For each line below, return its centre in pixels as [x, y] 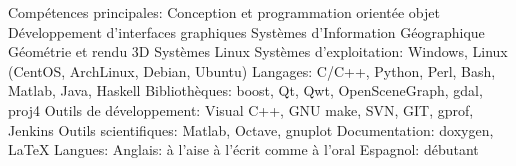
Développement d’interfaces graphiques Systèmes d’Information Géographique [246, 31]
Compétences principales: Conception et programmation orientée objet [224, 12]
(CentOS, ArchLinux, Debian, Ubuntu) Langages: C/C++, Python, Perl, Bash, [252, 70]
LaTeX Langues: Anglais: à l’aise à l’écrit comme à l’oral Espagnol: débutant [243, 149]
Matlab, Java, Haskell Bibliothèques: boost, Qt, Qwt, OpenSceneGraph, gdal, [245, 90]
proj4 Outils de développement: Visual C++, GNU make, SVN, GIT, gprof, [241, 109]
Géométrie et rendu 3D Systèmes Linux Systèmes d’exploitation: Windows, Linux [258, 51]
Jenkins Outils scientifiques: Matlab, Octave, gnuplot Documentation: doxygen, [251, 129]
